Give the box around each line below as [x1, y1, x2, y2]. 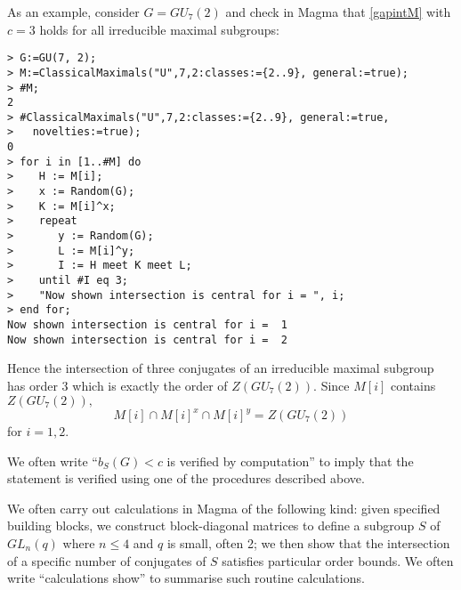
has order [7, 376, 58, 394]
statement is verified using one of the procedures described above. [7, 469, 365, 488]
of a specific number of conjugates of [7, 551, 206, 570]
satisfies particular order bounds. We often [222, 551, 454, 570]
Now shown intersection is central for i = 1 [7, 319, 287, 331]
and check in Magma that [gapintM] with [225, 3, 451, 20]
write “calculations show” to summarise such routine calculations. [7, 569, 365, 587]
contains [390, 376, 436, 394]
